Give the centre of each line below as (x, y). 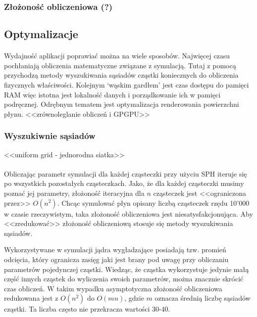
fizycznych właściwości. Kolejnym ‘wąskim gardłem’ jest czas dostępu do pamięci (127, 85)
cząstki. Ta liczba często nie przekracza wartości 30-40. (87, 309)
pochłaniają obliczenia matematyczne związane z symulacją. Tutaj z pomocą (120, 65)
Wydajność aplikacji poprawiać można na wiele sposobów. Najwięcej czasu (117, 56)
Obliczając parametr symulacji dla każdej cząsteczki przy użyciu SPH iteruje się (126, 173)
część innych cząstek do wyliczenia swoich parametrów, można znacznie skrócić (124, 279)
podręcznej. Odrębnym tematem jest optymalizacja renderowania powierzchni (122, 104)
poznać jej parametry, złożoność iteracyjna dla (74, 193)
